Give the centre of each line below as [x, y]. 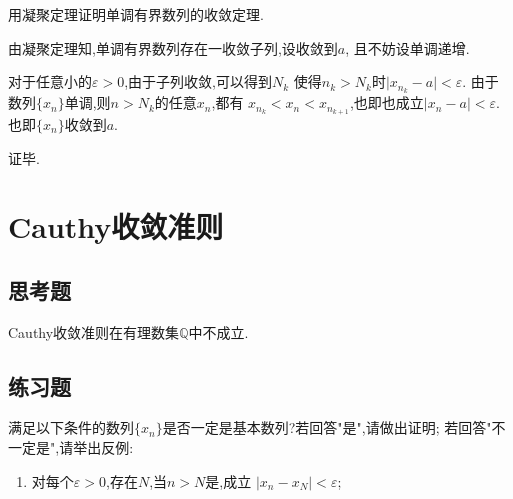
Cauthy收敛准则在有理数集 [94, 331]
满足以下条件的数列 [71, 427]
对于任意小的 [50, 81]
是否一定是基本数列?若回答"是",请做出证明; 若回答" [327, 427]
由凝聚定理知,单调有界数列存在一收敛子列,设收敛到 [173, 47]
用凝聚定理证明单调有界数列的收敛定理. [136, 14]
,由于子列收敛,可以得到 [198, 81]
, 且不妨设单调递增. [407, 47]
